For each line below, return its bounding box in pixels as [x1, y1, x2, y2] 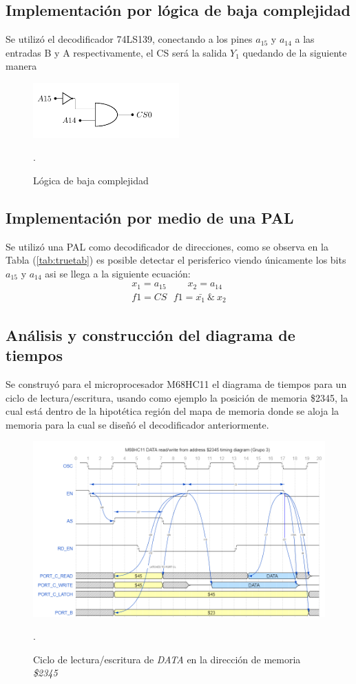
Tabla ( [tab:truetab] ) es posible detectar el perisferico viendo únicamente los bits [6, 253, 346, 267]
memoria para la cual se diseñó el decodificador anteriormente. [6, 417, 269, 431]
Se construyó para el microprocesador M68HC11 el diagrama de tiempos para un [6, 376, 347, 391]
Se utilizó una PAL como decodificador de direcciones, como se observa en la [6, 239, 328, 253]
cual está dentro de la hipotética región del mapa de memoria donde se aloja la [6, 404, 339, 418]
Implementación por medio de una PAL [6, 206, 294, 228]
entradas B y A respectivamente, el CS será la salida [6, 45, 227, 59]
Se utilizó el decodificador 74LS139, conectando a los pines [6, 32, 253, 46]
